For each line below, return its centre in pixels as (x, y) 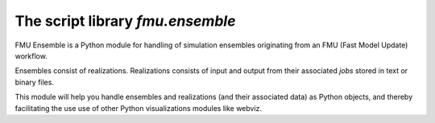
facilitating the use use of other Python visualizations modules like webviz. (138, 108)
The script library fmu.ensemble (125, 21)
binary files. (34, 82)
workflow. (31, 55)
